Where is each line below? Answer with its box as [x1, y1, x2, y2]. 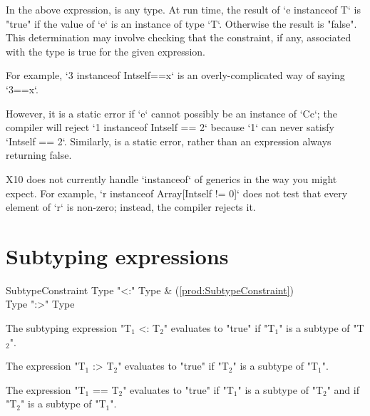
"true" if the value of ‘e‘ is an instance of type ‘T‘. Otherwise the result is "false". [6, 16, 357, 31]
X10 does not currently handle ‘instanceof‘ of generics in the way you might [6, 171, 337, 186]
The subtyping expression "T [6, 321, 132, 336]
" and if [327, 382, 359, 397]
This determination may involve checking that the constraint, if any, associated [6, 30, 351, 45]
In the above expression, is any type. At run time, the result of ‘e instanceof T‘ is [6, 2, 361, 16]
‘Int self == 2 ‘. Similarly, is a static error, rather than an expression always [6, 133, 332, 148]
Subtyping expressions [6, 241, 229, 270]
